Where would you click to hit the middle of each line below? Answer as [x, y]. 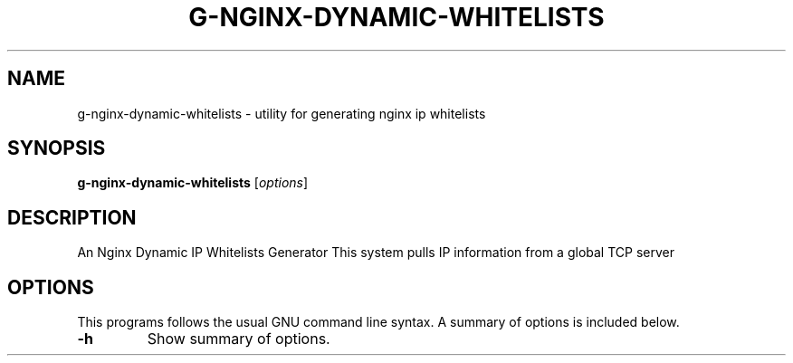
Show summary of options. [239, 339]
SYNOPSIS [57, 148]
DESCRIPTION [72, 217]
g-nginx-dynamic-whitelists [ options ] [193, 183]
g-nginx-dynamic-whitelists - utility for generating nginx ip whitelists [282, 113]
